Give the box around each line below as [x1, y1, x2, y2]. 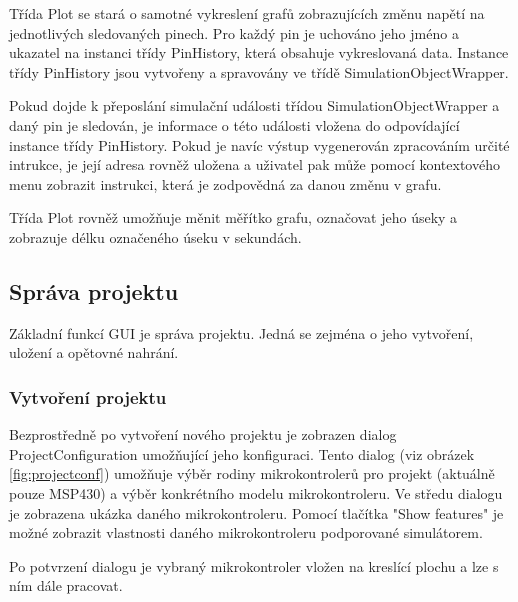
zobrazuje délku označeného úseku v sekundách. [9, 226, 302, 247]
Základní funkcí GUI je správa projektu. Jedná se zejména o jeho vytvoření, [9, 322, 474, 343]
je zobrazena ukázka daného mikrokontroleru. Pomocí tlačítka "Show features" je [9, 502, 504, 523]
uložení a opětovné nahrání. [9, 342, 179, 363]
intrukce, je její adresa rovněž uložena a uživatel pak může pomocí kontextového [9, 154, 500, 175]
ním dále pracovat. [9, 575, 123, 596]
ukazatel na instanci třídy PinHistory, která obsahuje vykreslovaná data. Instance [9, 42, 509, 63]
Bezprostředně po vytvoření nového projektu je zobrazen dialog [9, 424, 397, 445]
